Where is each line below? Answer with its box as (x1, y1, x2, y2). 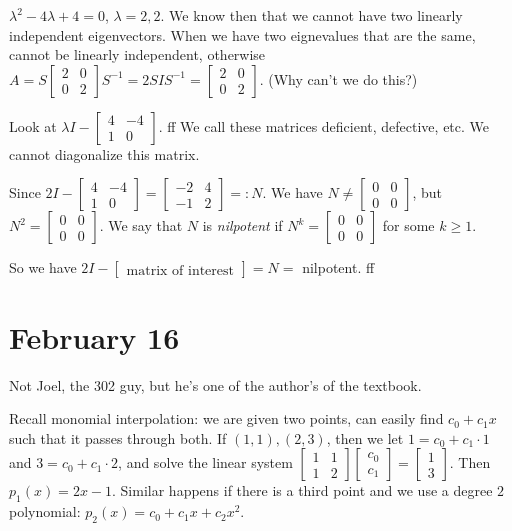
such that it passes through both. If (9, 427, 227, 448)
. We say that (99, 215, 183, 236)
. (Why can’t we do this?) (259, 68, 418, 89)
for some (382, 215, 435, 236)
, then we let (326, 427, 404, 448)
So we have (9, 257, 77, 278)
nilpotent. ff (302, 257, 375, 278)
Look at (9, 115, 57, 136)
